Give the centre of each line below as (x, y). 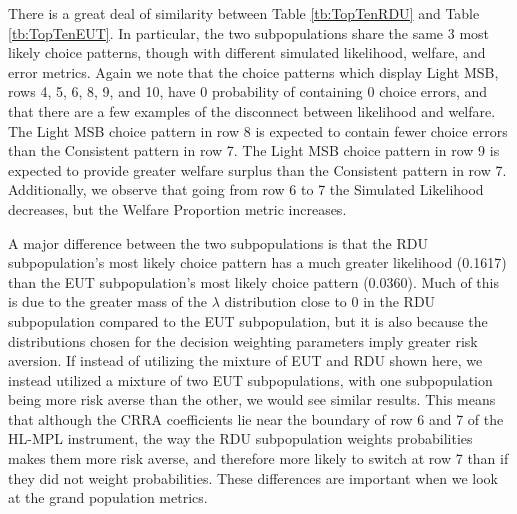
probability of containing (287, 91)
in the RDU (399, 301)
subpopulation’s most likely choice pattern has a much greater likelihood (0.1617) (257, 262)
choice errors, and (433, 91)
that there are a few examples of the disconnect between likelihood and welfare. (252, 110)
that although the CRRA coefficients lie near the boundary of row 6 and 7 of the (256, 418)
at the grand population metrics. (108, 497)
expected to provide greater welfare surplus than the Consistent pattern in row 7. (257, 169)
